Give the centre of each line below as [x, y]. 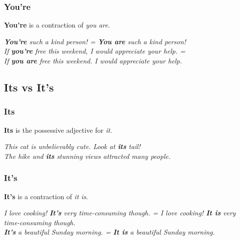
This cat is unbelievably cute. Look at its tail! [72, 146]
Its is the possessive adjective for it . [58, 130]
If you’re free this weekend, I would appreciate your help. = [95, 51]
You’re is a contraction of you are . [57, 25]
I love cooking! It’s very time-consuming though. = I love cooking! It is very [120, 213]
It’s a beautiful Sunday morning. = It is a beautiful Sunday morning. [109, 232]
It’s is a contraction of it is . [46, 196]
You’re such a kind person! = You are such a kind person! [95, 41]
